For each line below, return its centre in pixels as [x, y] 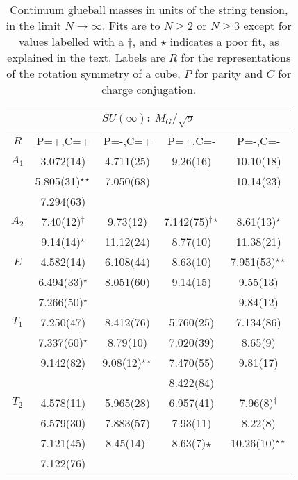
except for [267, 25]
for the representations [236, 57]
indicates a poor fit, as [224, 41]
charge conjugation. [149, 89]
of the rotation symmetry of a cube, [93, 73]
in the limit [33, 25]
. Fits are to [131, 25]
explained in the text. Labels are [86, 57]
